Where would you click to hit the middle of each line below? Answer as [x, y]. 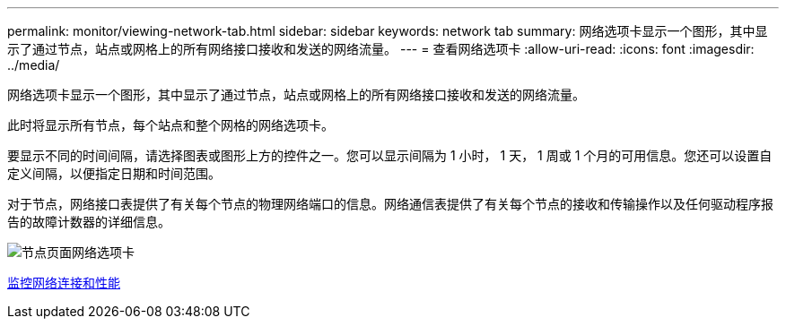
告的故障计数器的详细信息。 [89, 222]
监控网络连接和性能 [64, 283]
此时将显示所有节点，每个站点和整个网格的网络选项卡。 [170, 125]
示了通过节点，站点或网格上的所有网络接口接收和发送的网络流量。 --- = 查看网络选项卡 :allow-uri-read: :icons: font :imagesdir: [381, 49]
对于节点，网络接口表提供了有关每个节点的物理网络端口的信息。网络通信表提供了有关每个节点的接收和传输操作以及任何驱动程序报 [390, 204]
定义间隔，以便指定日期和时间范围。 [114, 173]
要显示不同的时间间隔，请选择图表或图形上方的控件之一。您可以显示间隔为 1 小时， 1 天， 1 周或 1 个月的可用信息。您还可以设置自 [390, 155]
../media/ [34, 65]
